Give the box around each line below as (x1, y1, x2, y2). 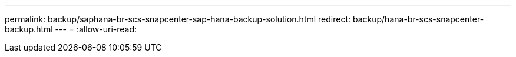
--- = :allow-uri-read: (55, 24, 137, 34)
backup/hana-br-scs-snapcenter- (352, 14, 484, 24)
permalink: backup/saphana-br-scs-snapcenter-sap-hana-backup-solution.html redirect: (5, 14, 351, 24)
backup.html (5, 24, 53, 34)
